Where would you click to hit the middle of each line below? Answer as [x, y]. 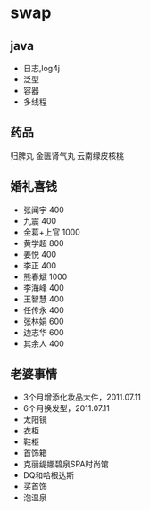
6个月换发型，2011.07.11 [66, 408]
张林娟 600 [44, 321]
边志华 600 [44, 332]
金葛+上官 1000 [52, 232]
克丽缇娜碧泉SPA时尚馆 [66, 464]
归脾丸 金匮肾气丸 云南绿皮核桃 [67, 155]
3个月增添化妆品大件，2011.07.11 [82, 397]
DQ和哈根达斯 [49, 475]
